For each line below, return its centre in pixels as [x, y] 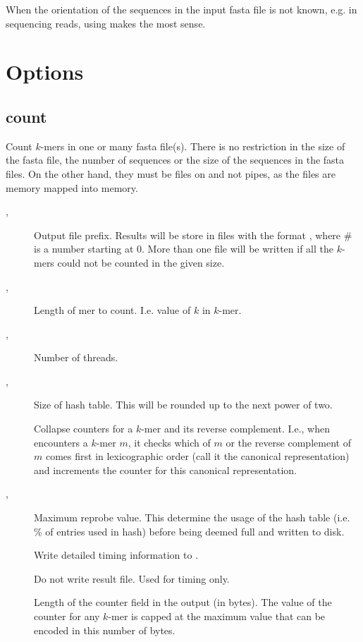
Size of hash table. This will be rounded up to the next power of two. [183, 405]
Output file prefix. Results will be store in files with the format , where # [193, 235]
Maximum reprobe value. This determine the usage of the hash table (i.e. [192, 517]
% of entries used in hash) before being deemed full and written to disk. [189, 531]
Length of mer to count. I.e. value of [112, 310]
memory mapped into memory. [72, 187]
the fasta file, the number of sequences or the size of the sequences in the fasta [175, 160]
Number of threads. [76, 357]
